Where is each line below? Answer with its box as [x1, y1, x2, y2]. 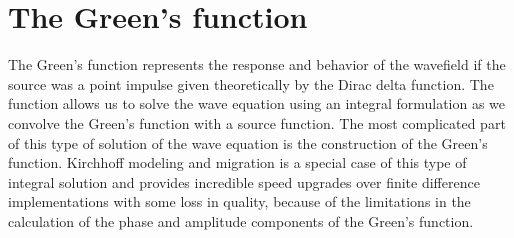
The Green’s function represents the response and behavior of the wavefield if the [8, 54, 506, 75]
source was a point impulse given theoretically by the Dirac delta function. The [8, 73, 494, 94]
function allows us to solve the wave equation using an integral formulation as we [8, 93, 506, 114]
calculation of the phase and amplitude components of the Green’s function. [8, 210, 474, 231]
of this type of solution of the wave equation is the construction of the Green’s [8, 132, 488, 153]
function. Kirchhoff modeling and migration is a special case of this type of [8, 152, 467, 173]
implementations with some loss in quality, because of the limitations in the [8, 191, 471, 212]
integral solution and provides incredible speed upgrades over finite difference [8, 171, 480, 192]
